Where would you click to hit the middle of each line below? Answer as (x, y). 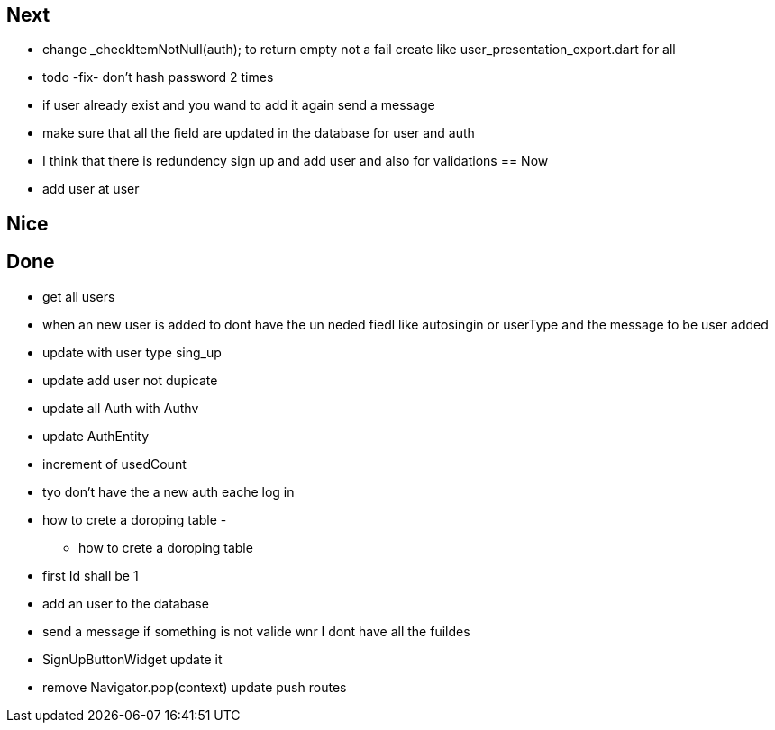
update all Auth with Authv (121, 408)
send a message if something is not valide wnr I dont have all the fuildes (256, 631)
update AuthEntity (96, 436)
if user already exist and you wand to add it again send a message (239, 105)
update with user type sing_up (132, 352)
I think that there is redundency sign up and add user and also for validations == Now (296, 161)
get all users (79, 296)
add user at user (91, 189)
